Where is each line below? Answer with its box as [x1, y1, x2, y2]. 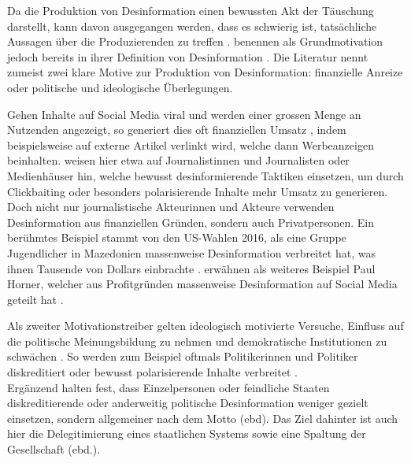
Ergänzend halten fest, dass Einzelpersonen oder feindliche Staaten [7, 379, 330, 395]
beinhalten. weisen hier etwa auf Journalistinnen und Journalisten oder [7, 152, 350, 169]
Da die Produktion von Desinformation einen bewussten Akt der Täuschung [7, 2, 374, 18]
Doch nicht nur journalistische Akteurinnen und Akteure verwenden [7, 198, 335, 215]
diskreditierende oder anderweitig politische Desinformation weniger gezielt [7, 394, 368, 411]
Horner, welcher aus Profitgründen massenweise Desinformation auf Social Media [7, 276, 398, 292]
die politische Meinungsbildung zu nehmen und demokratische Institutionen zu [7, 332, 387, 349]
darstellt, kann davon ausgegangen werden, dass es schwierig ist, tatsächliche [7, 17, 377, 34]
